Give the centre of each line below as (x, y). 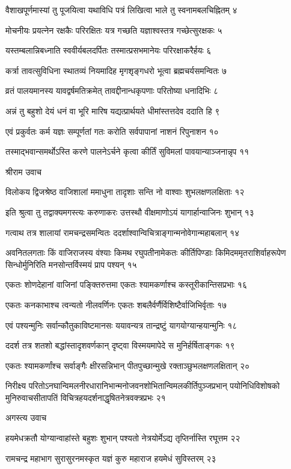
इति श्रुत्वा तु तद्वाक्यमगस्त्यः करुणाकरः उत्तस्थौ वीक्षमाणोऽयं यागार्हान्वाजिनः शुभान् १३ (130, 212)
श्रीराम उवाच (24, 171)
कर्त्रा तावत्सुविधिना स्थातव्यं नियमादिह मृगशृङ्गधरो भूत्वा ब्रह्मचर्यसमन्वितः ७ (116, 70)
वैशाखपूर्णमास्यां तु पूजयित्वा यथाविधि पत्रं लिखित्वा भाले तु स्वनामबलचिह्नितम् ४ (121, 10)
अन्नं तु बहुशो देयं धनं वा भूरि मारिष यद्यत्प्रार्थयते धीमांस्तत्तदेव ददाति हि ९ (113, 110)
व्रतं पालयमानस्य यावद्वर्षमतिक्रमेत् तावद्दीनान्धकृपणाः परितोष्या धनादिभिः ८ (112, 91)
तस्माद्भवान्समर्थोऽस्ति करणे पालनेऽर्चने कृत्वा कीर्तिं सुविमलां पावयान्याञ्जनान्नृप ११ (127, 151)
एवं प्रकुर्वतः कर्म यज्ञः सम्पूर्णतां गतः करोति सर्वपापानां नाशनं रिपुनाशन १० (112, 131)
